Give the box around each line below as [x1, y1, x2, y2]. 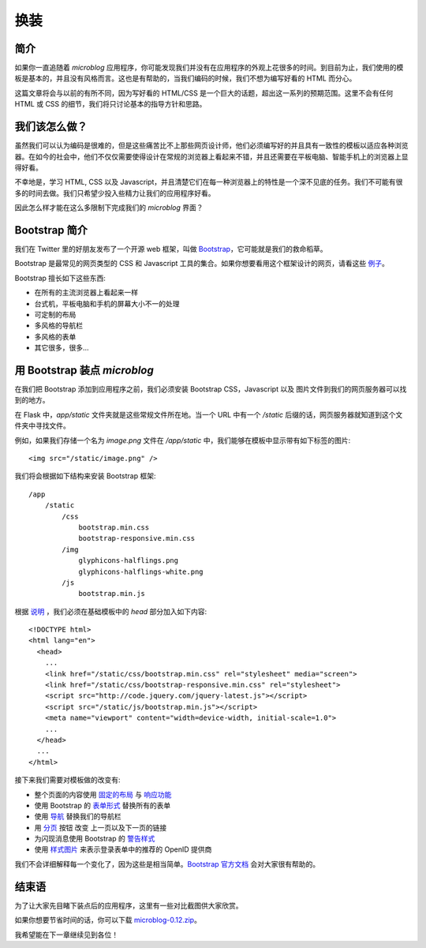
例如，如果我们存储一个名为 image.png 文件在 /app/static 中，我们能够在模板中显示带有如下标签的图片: [14, 435, 351, 445]
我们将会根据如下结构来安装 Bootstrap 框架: [14, 471, 156, 481]
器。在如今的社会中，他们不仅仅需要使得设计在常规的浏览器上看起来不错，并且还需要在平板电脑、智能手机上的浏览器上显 [14, 152, 409, 161]
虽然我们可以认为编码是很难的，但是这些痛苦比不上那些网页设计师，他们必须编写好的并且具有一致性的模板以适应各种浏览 [14, 141, 409, 150]
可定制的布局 [34, 309, 77, 319]
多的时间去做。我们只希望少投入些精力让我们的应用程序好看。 [14, 188, 215, 197]
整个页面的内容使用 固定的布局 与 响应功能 [34, 789, 172, 799]
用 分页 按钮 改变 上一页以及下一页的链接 [34, 822, 167, 832]
